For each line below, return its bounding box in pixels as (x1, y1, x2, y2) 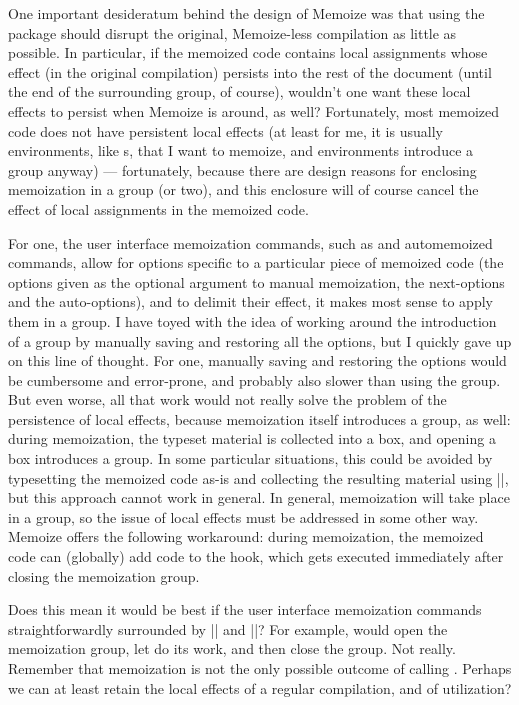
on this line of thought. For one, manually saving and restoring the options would (8, 350, 507, 371)
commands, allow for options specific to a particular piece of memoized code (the (8, 252, 504, 273)
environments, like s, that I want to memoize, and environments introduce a (8, 140, 474, 161)
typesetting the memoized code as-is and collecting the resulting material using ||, (8, 467, 509, 488)
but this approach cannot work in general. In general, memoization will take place (8, 487, 510, 508)
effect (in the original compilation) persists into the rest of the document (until (8, 61, 492, 82)
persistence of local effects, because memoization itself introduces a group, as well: (8, 408, 511, 429)
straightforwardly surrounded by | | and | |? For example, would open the (8, 618, 448, 639)
